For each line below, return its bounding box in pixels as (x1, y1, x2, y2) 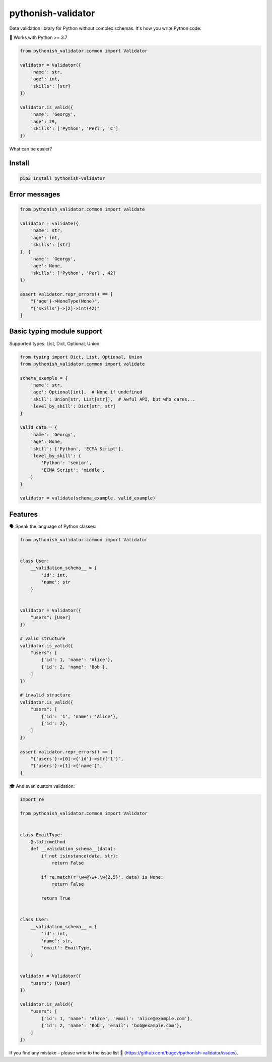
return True (41, 895, 71, 901)
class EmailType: (20, 832, 63, 838)
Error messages (9, 190, 60, 198)
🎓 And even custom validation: (9, 783, 75, 789)
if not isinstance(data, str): (41, 853, 118, 858)
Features (9, 510, 38, 519)
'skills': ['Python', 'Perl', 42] (30, 270, 116, 276)
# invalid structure (20, 692, 71, 698)
